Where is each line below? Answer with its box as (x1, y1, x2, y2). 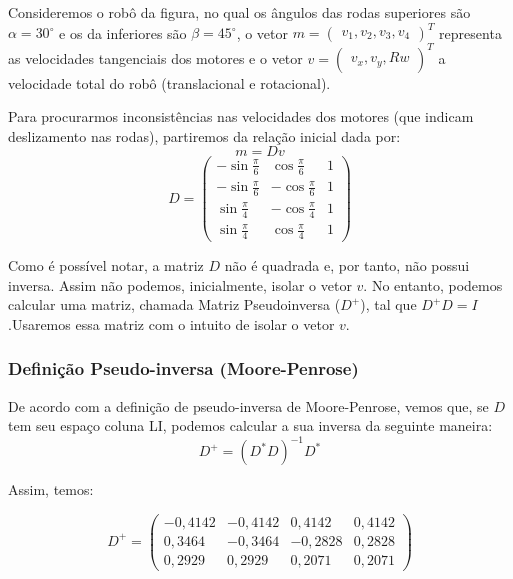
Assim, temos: (8, 479, 94, 500)
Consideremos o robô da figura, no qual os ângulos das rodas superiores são (8, 2, 471, 22)
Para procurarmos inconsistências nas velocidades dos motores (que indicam (8, 106, 474, 127)
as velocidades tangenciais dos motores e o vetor (8, 47, 303, 68)
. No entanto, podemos (363, 274, 503, 295)
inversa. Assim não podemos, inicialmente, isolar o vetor (8, 274, 352, 295)
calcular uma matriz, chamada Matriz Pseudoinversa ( (8, 294, 341, 315)
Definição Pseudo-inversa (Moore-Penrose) (8, 356, 359, 381)
